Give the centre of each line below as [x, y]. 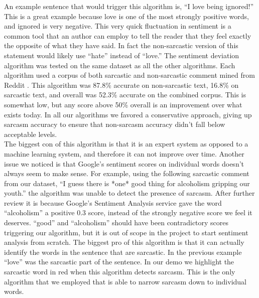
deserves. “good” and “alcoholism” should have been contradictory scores [116, 222]
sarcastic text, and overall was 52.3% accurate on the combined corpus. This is [125, 95]
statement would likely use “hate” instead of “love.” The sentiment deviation [122, 55]
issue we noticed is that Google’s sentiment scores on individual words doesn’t [124, 163]
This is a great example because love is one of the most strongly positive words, [126, 16]
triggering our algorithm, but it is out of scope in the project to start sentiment [126, 232]
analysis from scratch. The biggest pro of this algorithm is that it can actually [124, 242]
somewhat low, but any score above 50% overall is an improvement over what [123, 104]
